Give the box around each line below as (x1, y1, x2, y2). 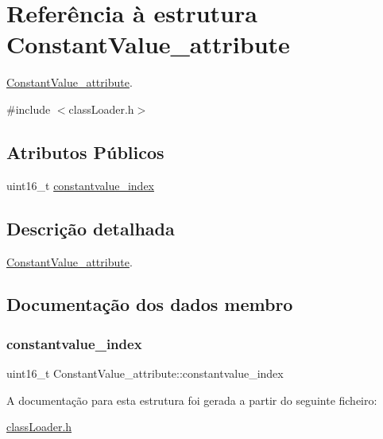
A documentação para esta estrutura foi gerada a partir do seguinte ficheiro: (6, 391, 377, 408)
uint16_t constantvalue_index (6, 177, 154, 193)
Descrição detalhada (6, 216, 175, 240)
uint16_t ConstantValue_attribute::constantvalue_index (6, 365, 284, 382)
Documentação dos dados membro (6, 292, 293, 317)
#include (6, 100, 51, 117)
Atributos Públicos (6, 139, 164, 164)
